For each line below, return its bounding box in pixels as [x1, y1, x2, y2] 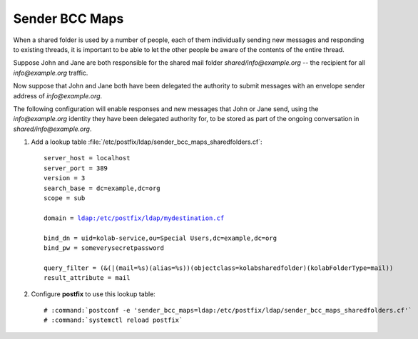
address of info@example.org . [13, 91, 103, 100]
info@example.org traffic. [13, 68, 88, 77]
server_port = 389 [44, 164, 108, 172]
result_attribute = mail [44, 274, 131, 282]
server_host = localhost [44, 154, 131, 162]
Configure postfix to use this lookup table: [31, 289, 156, 298]
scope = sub [44, 194, 86, 202]
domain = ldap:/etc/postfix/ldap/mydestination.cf [44, 214, 225, 222]
